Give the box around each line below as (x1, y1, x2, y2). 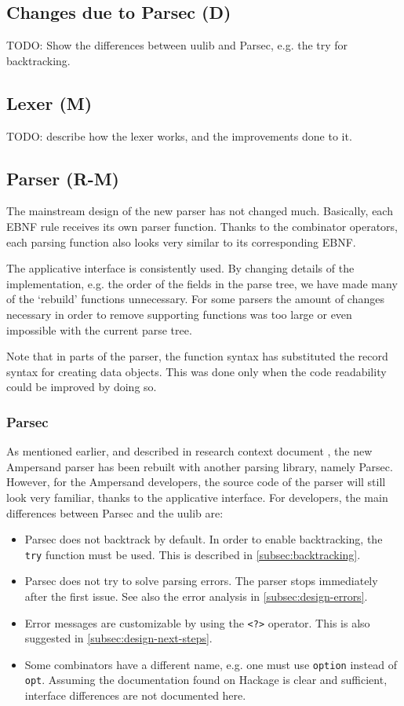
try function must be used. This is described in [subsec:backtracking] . (24, 546, 361, 562)
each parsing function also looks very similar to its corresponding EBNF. (6, 233, 356, 250)
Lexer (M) (6, 90, 93, 115)
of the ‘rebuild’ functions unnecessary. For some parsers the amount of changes (6, 291, 384, 307)
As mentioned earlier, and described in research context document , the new (6, 443, 373, 459)
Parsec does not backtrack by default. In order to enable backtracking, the (24, 531, 383, 547)
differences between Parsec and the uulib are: (6, 504, 224, 521)
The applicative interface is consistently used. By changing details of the (6, 260, 355, 276)
